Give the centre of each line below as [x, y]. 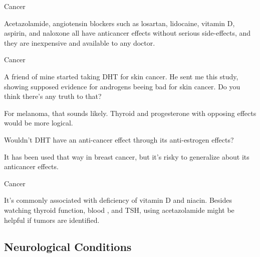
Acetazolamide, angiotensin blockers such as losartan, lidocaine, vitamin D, [119, 23]
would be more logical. [39, 123]
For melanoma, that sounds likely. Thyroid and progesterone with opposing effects [130, 113]
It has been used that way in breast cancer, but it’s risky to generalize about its [127, 156]
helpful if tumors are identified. [52, 220]
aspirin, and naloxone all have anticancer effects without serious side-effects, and [127, 33]
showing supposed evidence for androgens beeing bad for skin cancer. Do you [122, 86]
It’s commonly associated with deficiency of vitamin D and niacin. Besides [118, 200]
